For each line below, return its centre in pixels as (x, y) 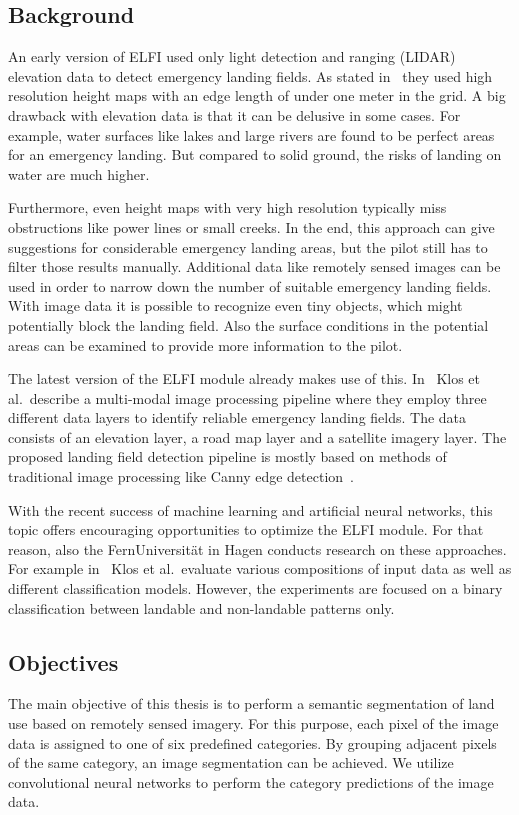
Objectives (63, 661)
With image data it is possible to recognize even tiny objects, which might (235, 305)
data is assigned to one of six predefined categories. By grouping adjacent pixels (252, 742)
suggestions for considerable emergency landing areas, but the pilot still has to (248, 246)
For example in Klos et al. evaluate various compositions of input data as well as (260, 568)
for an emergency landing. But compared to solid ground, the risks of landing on (255, 154)
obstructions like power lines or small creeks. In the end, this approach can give (251, 226)
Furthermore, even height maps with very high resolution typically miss (227, 207)
